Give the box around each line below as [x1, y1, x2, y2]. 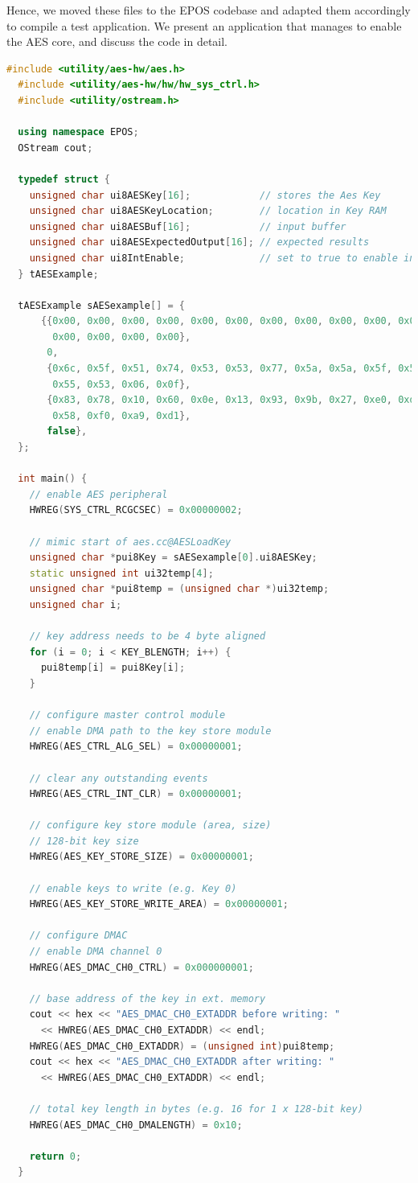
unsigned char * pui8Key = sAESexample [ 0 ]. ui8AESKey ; [29, 552, 318, 564]
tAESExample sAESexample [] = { [18, 299, 185, 311]
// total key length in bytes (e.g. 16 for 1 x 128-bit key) [29, 1103, 363, 1115]
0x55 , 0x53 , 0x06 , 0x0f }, [52, 378, 191, 390]
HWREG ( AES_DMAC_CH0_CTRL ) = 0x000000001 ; [29, 961, 254, 973]
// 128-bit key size [29, 835, 139, 847]
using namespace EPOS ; [18, 126, 139, 138]
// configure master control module [29, 709, 226, 721]
